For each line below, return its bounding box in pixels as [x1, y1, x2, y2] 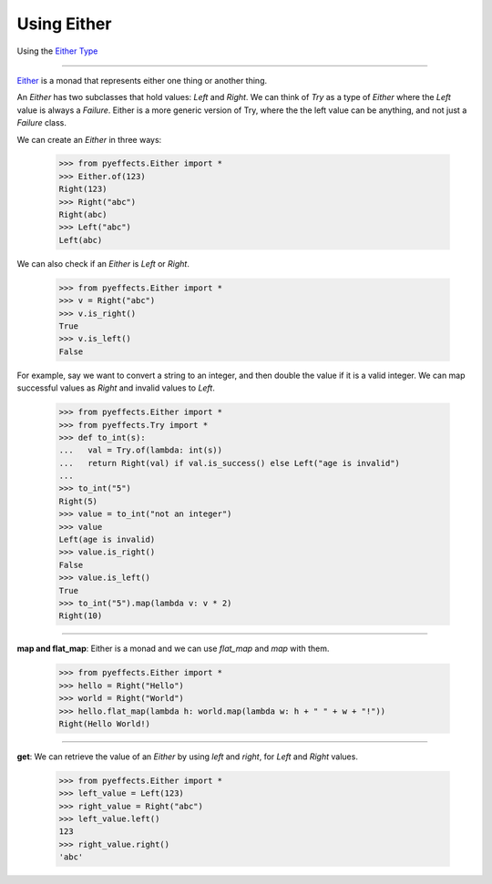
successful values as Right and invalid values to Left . [16, 382, 216, 393]
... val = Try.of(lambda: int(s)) [58, 445, 223, 455]
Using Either [16, 14, 112, 34]
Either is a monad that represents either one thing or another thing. [16, 75, 268, 86]
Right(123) [58, 184, 108, 195]
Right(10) [58, 611, 103, 621]
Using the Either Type [16, 46, 98, 56]
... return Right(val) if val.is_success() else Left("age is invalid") [58, 458, 401, 468]
